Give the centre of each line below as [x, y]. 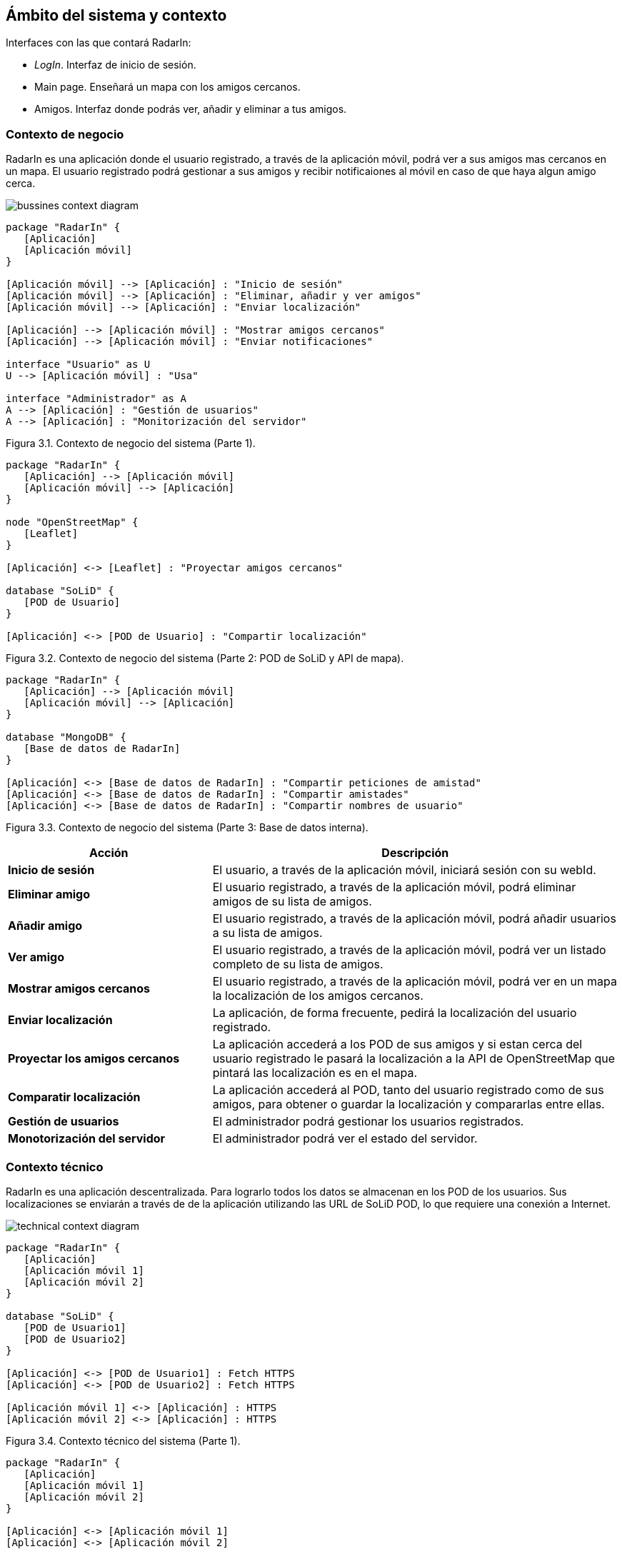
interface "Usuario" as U [78, 365]
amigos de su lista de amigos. [292, 902]
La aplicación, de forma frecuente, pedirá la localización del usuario [395, 1013]
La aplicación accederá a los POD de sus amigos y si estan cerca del [397, 1044]
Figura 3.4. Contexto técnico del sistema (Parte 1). [123, 1440]
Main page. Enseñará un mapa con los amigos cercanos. [167, 87]
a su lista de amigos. [267, 933]
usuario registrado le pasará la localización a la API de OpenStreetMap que [414, 1059]
